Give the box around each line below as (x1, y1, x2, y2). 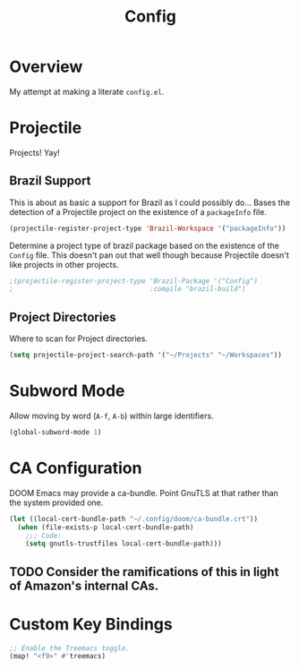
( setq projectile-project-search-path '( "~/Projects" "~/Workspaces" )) (9, 351, 282, 360)
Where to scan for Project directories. (9, 333, 148, 344)
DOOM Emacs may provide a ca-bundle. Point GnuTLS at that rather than (9, 487, 279, 498)
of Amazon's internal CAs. (9, 578, 159, 593)
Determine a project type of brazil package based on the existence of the (9, 240, 280, 251)
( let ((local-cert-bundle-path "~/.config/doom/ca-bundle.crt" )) (9, 514, 258, 523)
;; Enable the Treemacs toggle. (9, 643, 130, 653)
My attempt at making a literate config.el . (9, 86, 165, 97)
